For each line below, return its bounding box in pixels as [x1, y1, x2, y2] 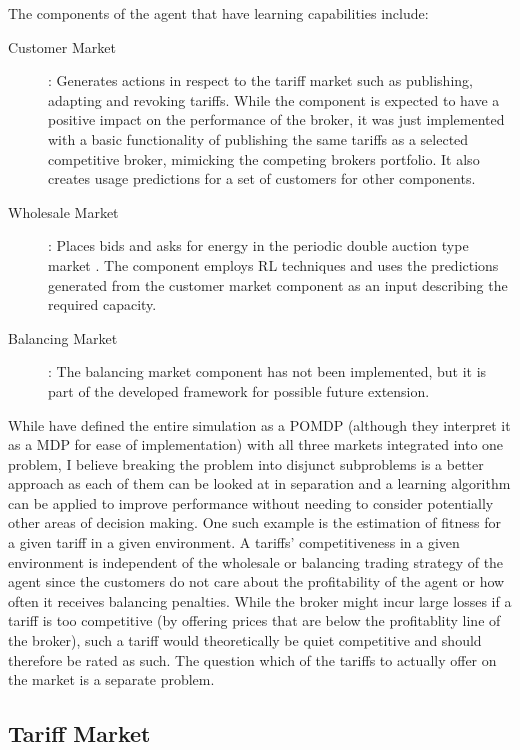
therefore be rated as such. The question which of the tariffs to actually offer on [8, 649, 497, 670]
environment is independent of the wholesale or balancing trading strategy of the [8, 551, 504, 572]
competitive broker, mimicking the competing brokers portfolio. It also [48, 148, 480, 169]
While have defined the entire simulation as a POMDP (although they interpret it [8, 414, 511, 435]
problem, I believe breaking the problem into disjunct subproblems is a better [8, 453, 484, 474]
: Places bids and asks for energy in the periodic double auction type [48, 235, 469, 256]
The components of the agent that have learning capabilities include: [8, 3, 429, 23]
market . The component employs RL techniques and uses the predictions [48, 254, 499, 275]
